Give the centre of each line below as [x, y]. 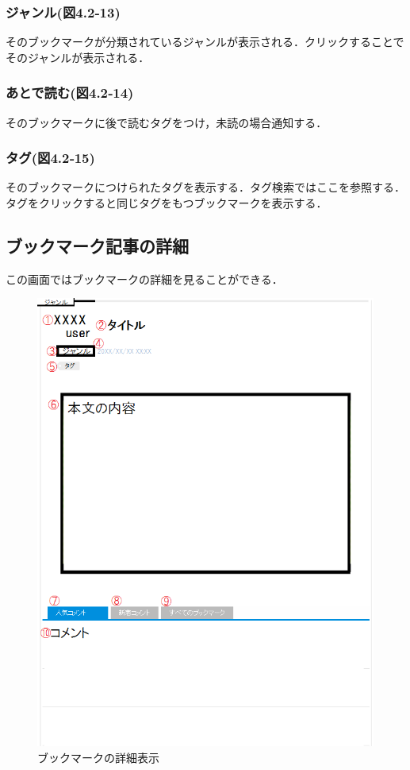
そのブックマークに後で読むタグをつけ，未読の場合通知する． [167, 122]
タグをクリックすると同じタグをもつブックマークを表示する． [167, 203]
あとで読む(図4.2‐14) [70, 93]
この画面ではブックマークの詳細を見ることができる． [144, 279]
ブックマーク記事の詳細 [97, 246]
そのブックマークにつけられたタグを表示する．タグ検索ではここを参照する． [205, 187]
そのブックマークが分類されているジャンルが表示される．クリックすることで [205, 42]
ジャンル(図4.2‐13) [63, 12]
